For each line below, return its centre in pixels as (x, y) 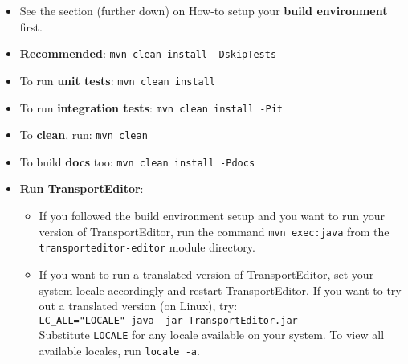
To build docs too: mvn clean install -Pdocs (137, 161)
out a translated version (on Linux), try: (138, 306)
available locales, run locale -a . (119, 351)
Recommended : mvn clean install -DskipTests (148, 53)
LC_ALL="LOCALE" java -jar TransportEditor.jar (168, 320)
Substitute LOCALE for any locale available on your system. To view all (212, 335)
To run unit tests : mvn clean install (117, 80)
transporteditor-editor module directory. (147, 247)
